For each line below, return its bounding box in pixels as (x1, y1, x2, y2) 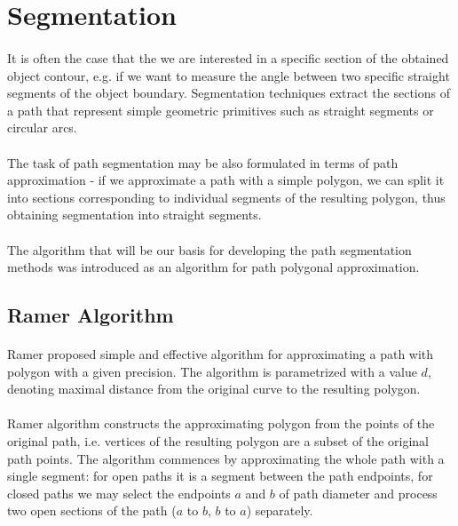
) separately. (246, 501, 313, 520)
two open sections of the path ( (7, 501, 177, 520)
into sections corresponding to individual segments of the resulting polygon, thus (7, 187, 446, 206)
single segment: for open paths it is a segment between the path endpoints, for (7, 466, 433, 485)
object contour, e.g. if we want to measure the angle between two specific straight (7, 66, 450, 84)
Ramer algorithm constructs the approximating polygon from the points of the (7, 414, 435, 433)
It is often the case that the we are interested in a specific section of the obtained (7, 48, 449, 67)
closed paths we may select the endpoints (7, 483, 231, 502)
